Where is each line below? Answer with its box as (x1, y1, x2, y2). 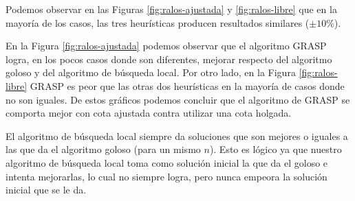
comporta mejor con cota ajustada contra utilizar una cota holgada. (6, 106, 292, 120)
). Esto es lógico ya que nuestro (209, 142, 342, 156)
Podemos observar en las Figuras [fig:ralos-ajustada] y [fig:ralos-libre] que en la (6, 2, 337, 16)
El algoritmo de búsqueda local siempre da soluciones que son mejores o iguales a (6, 128, 348, 143)
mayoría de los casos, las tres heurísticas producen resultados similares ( (6, 15, 310, 29)
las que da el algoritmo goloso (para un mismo (6, 142, 201, 156)
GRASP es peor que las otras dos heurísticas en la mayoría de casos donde (30, 78, 345, 93)
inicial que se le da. (6, 182, 87, 197)
